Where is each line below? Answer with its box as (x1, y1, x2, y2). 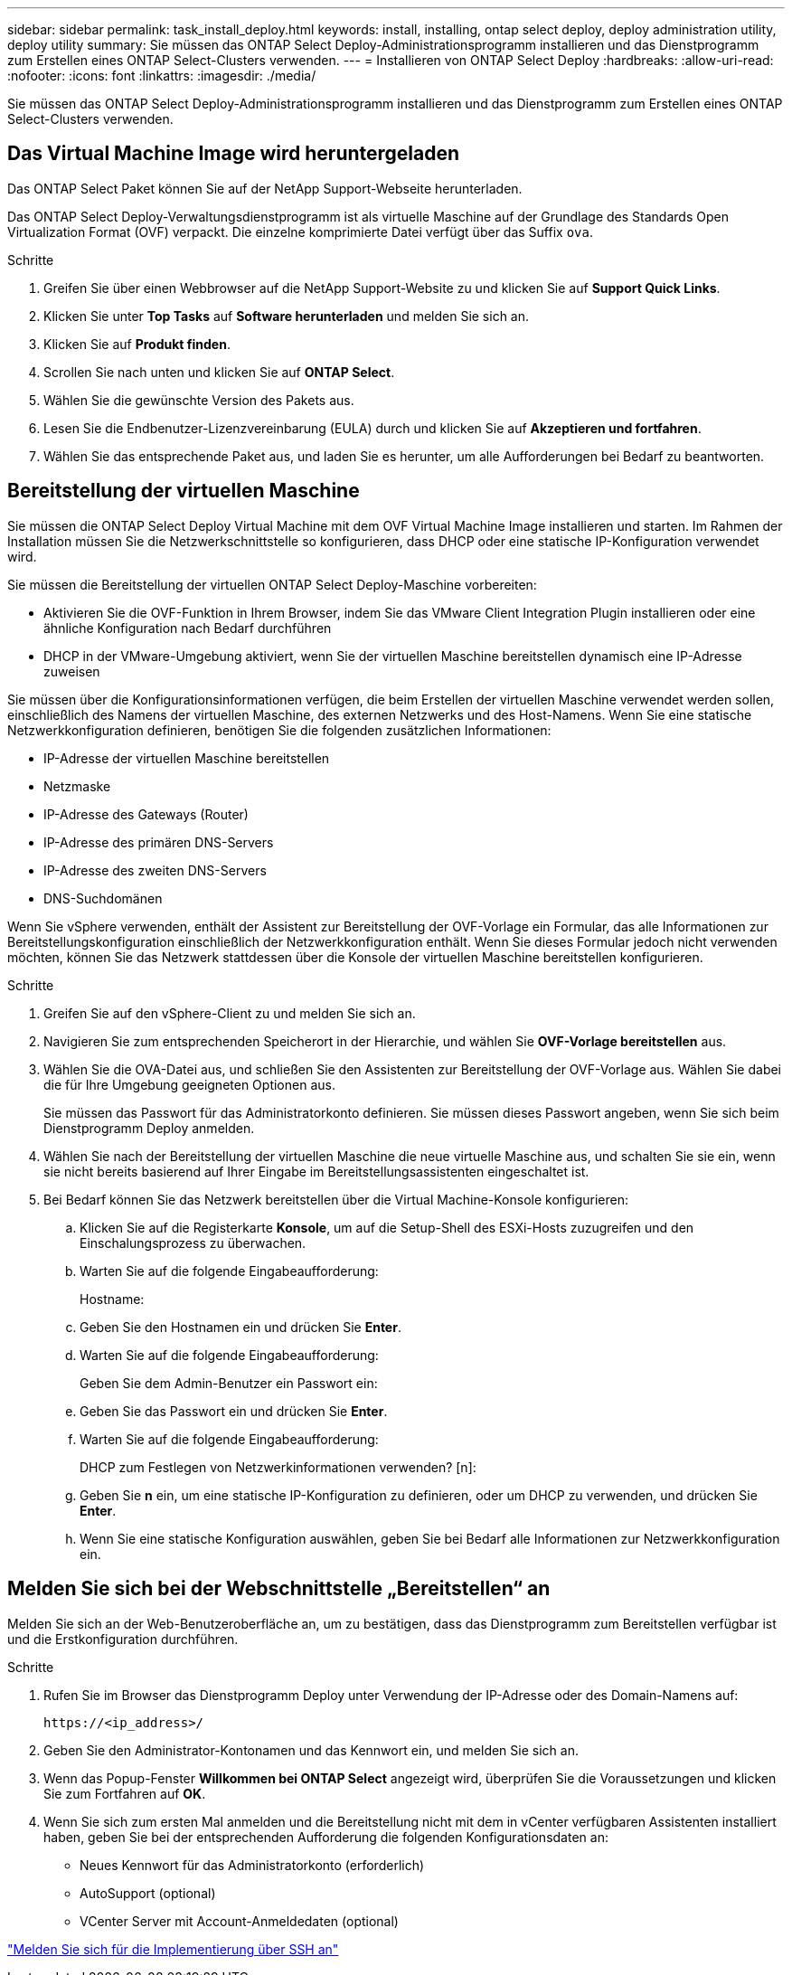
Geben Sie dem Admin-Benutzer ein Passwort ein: (80, 1375, 378, 1391)
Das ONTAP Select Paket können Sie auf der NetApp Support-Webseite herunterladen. (7, 180, 523, 196)
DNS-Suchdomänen (43, 890, 163, 906)
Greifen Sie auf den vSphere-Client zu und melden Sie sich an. (43, 1005, 416, 1021)
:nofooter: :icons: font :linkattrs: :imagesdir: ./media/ (7, 68, 316, 83)
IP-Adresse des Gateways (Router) (43, 806, 249, 822)
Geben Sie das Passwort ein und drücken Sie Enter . (80, 1403, 388, 1419)
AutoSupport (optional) (80, 1885, 216, 1901)
